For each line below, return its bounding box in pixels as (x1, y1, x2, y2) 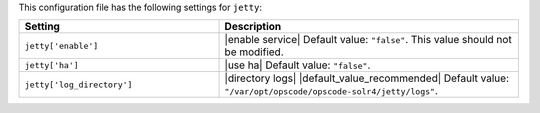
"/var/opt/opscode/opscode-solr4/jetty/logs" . (224, 84, 439, 98)
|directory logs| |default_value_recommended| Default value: (224, 71, 510, 85)
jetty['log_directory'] (24, 79, 133, 90)
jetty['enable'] (24, 40, 99, 51)
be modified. (224, 45, 284, 59)
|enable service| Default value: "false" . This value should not (224, 33, 512, 47)
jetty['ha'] (24, 60, 79, 70)
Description (224, 20, 282, 34)
